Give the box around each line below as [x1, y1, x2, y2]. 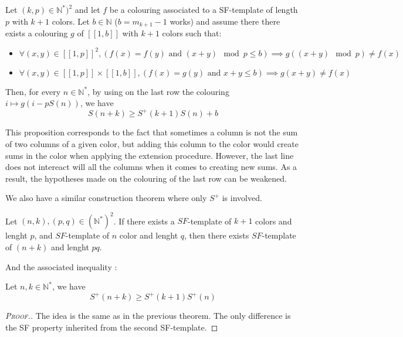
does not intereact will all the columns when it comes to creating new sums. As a [5, 161, 297, 173]
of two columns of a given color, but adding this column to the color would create [5, 137, 299, 149]
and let [74, 4, 100, 15]
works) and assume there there [170, 15, 280, 27]
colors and [255, 215, 292, 227]
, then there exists [184, 229, 249, 241]
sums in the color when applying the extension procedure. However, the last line [5, 149, 294, 161]
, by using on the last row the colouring [87, 85, 229, 97]
